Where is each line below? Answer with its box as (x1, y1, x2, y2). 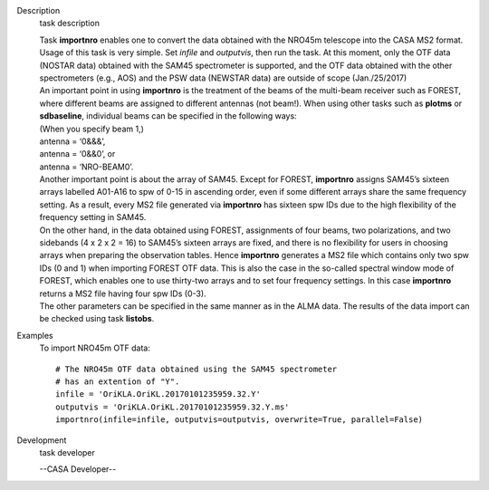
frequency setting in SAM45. (39, 212, 147, 223)
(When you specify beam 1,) (39, 123, 145, 134)
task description (39, 18, 100, 29)
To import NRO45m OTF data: (39, 342, 151, 353)
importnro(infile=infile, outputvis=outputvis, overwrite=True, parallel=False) (55, 415, 424, 425)
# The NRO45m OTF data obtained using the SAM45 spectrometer (55, 363, 338, 374)
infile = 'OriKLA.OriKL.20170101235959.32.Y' (55, 389, 262, 399)
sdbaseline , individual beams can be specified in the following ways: (39, 110, 298, 121)
